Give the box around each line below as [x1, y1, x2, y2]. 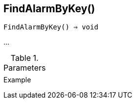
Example [3, 76, 31, 84]
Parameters [3, 63, 46, 73]
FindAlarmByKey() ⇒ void [3, 23, 98, 31]
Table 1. [10, 53, 39, 63]
